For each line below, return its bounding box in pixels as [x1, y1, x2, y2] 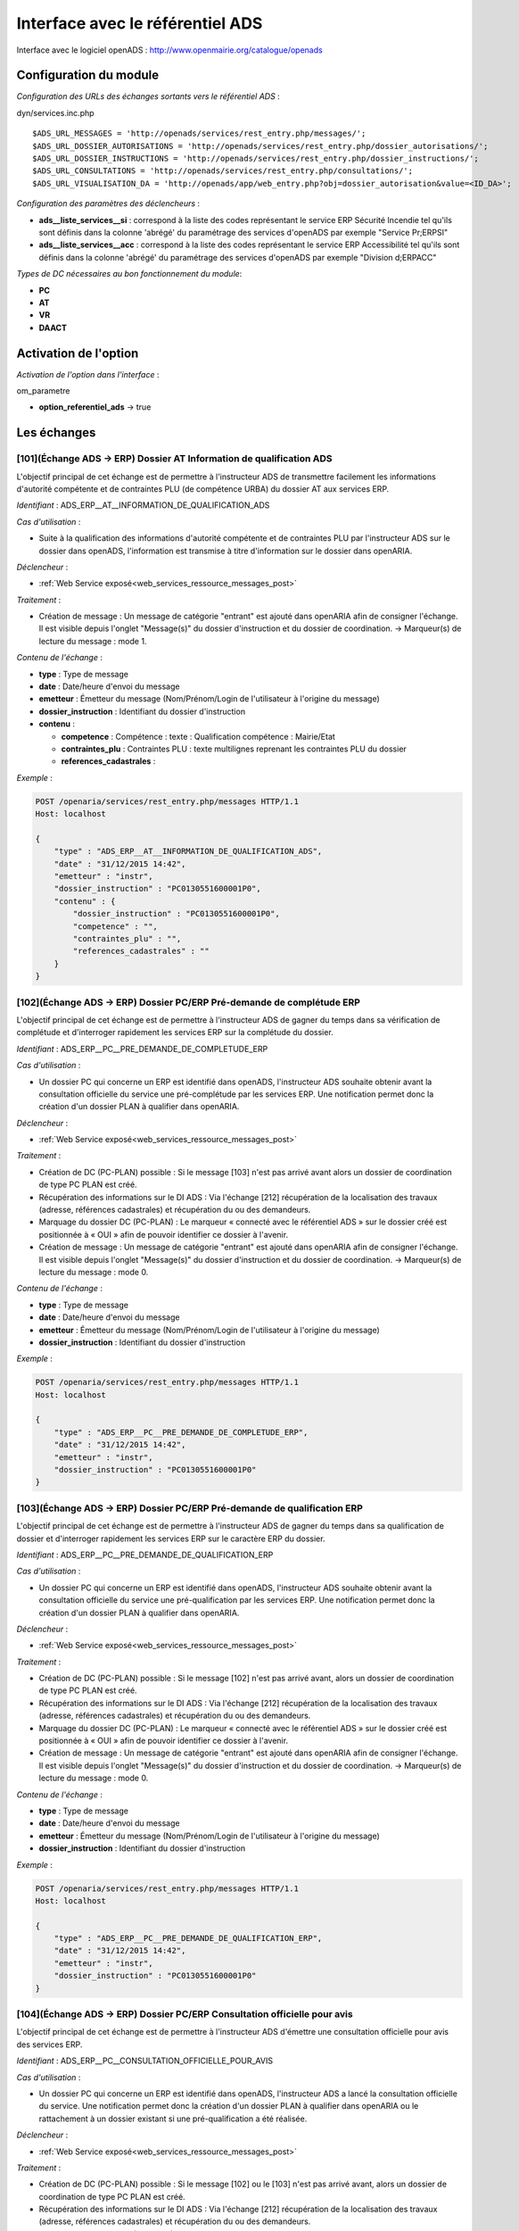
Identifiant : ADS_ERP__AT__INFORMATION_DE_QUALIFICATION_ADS [16, 500, 270, 510]
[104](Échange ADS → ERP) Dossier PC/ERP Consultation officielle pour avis [16, 2008, 353, 2020]
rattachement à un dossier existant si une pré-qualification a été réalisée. [38, 2113, 308, 2124]
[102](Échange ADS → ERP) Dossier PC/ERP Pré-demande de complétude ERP [16, 996, 361, 1008]
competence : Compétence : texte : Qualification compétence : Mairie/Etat [61, 731, 336, 742]
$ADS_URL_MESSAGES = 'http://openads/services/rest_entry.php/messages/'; [32, 129, 367, 138]
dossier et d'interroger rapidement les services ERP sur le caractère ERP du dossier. [16, 1533, 325, 1544]
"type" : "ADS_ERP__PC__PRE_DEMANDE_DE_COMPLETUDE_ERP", [54, 1427, 309, 1437]
